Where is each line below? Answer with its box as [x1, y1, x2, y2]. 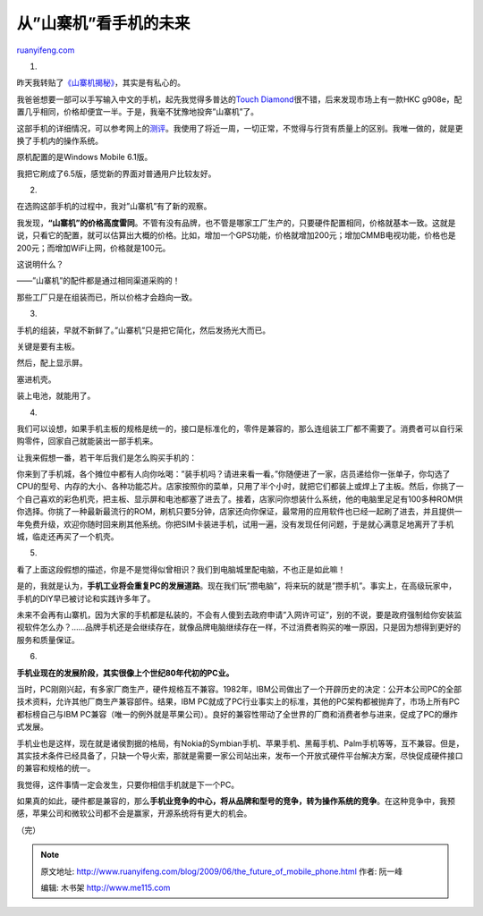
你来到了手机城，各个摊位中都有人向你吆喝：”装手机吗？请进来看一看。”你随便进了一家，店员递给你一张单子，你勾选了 [16, 469, 451, 479]
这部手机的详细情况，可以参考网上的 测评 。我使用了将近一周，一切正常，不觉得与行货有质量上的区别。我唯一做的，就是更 [16, 123, 463, 133]
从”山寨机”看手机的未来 [16, 13, 191, 33]
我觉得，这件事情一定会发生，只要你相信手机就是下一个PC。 [16, 779, 240, 790]
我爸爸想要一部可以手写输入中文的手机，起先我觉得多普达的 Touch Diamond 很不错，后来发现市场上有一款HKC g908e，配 [16, 94, 462, 105]
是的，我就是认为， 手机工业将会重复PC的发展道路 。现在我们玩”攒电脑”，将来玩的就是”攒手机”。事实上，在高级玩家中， [16, 581, 457, 591]
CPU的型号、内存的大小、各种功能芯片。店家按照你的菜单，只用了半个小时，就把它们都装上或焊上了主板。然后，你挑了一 [16, 481, 464, 492]
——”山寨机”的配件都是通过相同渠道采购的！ [16, 276, 181, 286]
